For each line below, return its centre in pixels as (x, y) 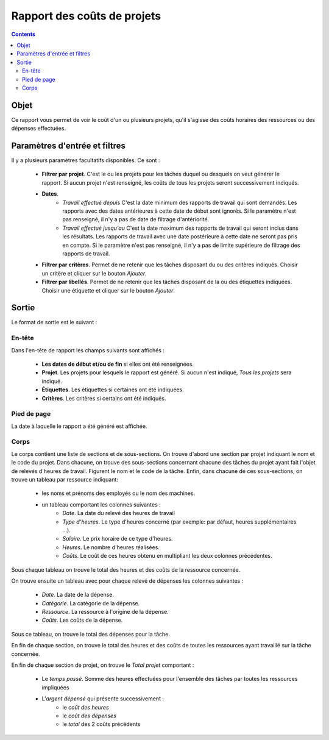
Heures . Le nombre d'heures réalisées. (111, 547)
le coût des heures (86, 707)
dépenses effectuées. (39, 129)
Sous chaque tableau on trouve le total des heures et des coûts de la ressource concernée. (126, 569)
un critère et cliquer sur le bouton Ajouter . (94, 273)
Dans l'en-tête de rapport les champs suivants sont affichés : (88, 350)
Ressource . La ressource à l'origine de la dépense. (105, 612)
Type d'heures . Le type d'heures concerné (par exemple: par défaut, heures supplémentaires (179, 522)
